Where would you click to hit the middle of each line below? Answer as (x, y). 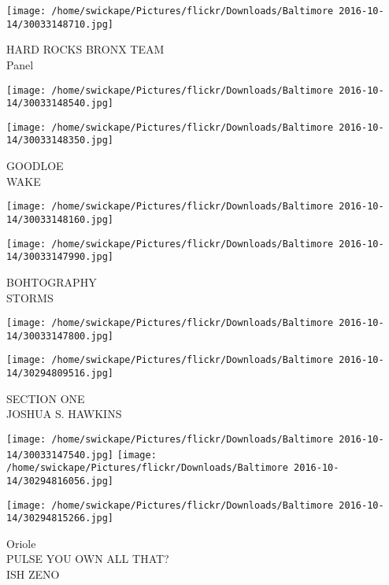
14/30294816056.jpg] (60, 481)
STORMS (30, 297)
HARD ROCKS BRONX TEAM (85, 49)
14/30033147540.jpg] (60, 455)
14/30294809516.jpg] (60, 374)
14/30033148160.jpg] (60, 219)
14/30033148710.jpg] (60, 24)
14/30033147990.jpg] (60, 257)
